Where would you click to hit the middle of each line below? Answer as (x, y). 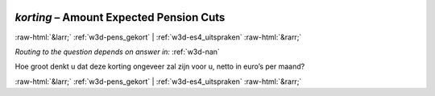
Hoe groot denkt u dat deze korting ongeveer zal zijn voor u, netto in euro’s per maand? (160, 67)
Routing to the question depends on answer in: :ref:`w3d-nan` (118, 52)
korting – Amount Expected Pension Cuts (120, 17)
